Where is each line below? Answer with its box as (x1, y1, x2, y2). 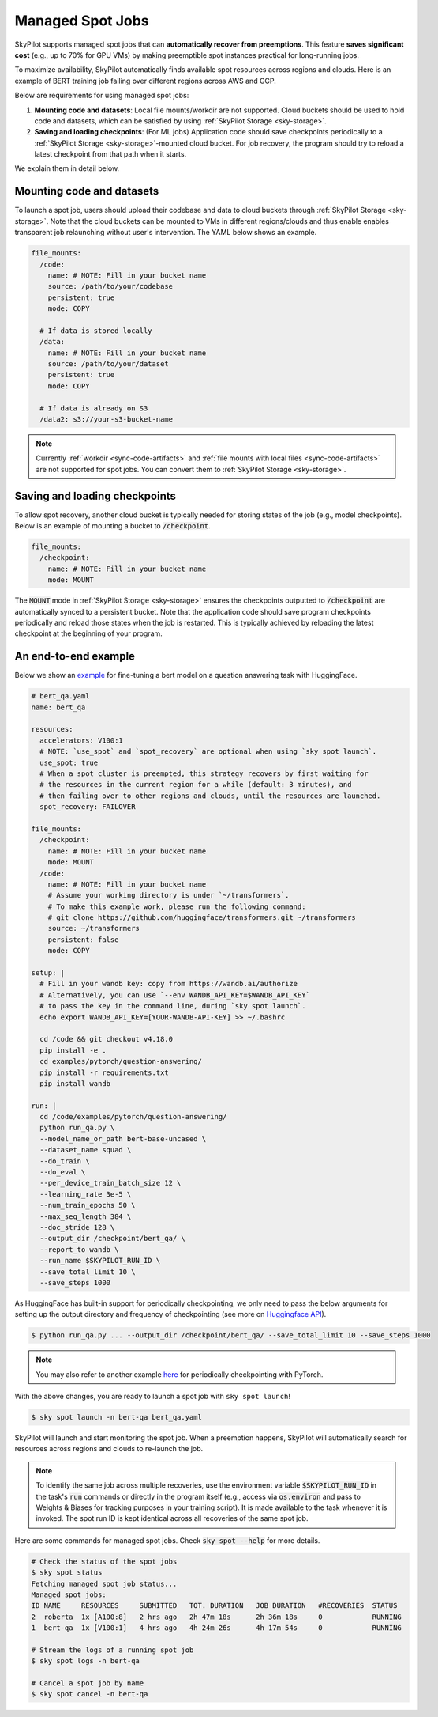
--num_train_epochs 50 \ (39, 1201, 136, 1210)
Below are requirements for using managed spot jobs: (14, 91, 189, 100)
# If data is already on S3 (39, 403, 148, 413)
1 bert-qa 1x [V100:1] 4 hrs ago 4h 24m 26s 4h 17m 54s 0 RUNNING (31, 1624, 402, 1632)
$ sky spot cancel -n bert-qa (31, 1689, 148, 1699)
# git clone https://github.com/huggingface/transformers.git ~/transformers (47, 913, 357, 922)
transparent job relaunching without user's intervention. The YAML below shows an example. (14, 228, 317, 237)
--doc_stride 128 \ (39, 1223, 115, 1231)
